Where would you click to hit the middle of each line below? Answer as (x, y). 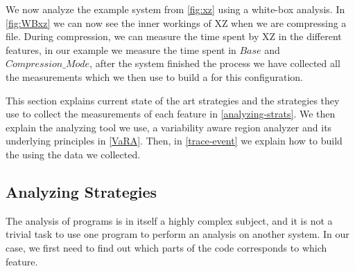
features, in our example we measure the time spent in (121, 49)
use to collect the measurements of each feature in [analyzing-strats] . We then (171, 114)
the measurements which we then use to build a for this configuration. (154, 76)
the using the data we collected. (73, 154)
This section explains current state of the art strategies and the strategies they (173, 100)
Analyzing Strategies (81, 191)
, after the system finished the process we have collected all (215, 63)
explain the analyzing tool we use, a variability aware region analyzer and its (169, 127)
